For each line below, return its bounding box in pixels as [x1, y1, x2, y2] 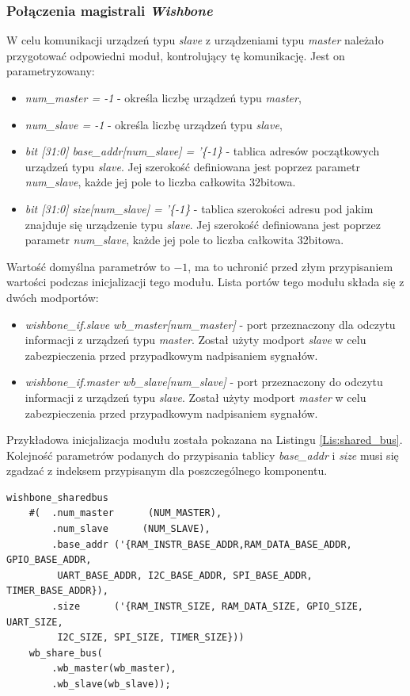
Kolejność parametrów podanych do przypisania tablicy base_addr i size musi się [6, 446, 399, 463]
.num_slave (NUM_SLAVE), [51, 523, 211, 535]
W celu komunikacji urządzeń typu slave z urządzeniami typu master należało [6, 32, 384, 48]
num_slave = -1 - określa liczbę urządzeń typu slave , [25, 116, 283, 132]
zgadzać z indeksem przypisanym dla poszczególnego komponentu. [6, 462, 328, 479]
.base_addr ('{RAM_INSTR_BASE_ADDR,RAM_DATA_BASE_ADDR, [51, 538, 352, 550]
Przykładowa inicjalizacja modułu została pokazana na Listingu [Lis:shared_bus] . [6, 431, 403, 448]
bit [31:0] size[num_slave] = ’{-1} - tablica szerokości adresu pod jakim [25, 200, 374, 216]
